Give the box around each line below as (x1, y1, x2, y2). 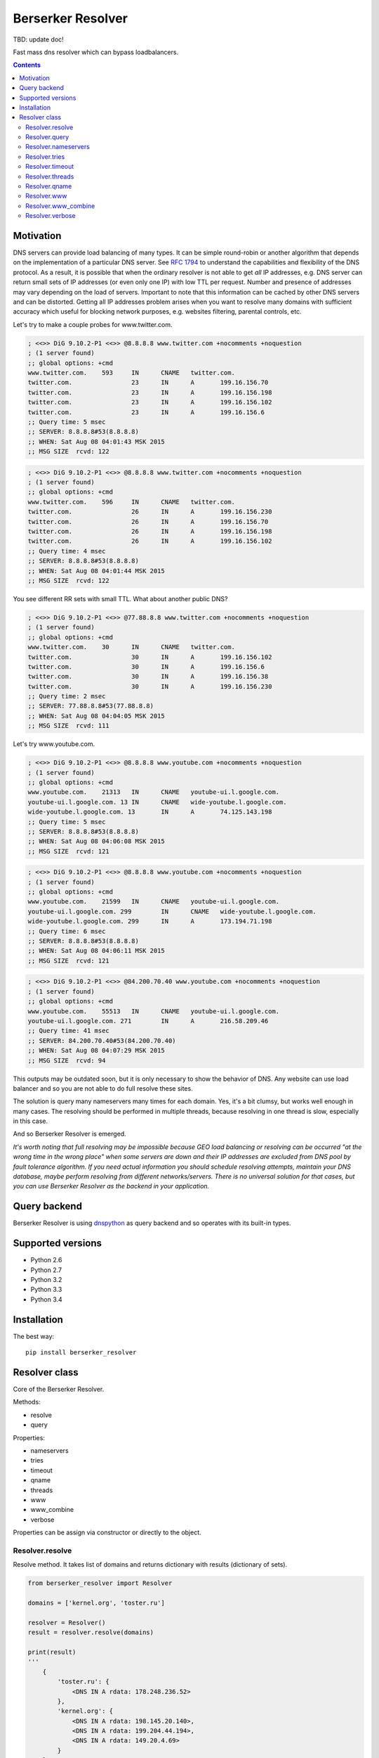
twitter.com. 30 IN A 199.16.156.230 (27, 682, 272, 691)
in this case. (13, 1117, 48, 1125)
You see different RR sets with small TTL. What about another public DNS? (13, 594, 228, 603)
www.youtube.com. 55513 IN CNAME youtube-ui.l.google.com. (27, 1007, 280, 1015)
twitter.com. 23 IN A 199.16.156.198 (27, 388, 272, 397)
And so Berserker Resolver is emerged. (13, 1129, 126, 1138)
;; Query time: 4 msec (27, 547, 106, 555)
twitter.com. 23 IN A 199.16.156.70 (27, 378, 269, 387)
